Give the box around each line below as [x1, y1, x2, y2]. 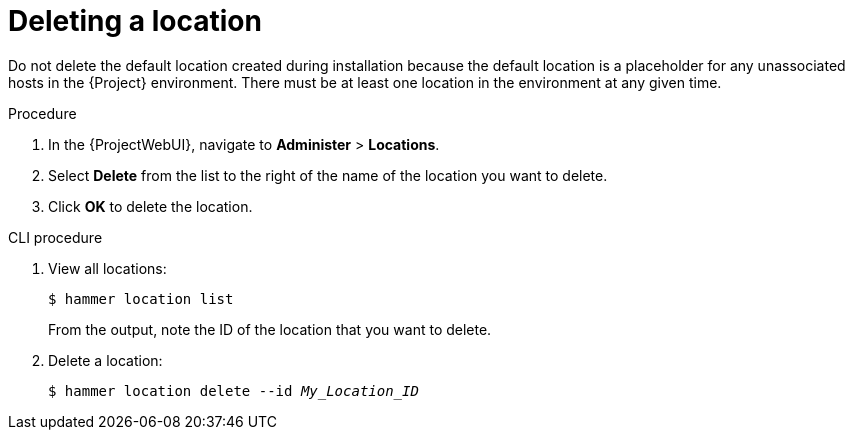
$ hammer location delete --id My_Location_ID [48, 382, 419, 399]
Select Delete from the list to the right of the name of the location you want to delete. [48, 166, 608, 184]
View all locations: [48, 259, 167, 277]
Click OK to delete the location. [48, 197, 253, 215]
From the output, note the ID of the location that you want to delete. [48, 320, 492, 338]
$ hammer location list [48, 290, 234, 307]
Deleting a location [8, 4, 262, 38]
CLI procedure [8, 228, 103, 246]
